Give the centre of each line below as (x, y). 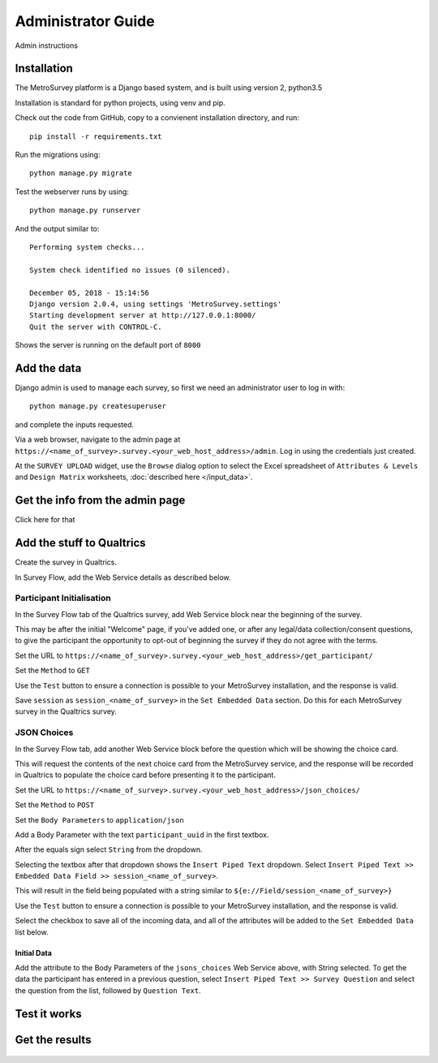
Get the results (53, 1039)
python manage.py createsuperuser (98, 406)
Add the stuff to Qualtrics (80, 543)
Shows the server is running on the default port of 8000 (108, 345)
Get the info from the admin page (100, 501)
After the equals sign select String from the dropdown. (109, 849)
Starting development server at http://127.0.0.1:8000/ (143, 315)
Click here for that (45, 520)
